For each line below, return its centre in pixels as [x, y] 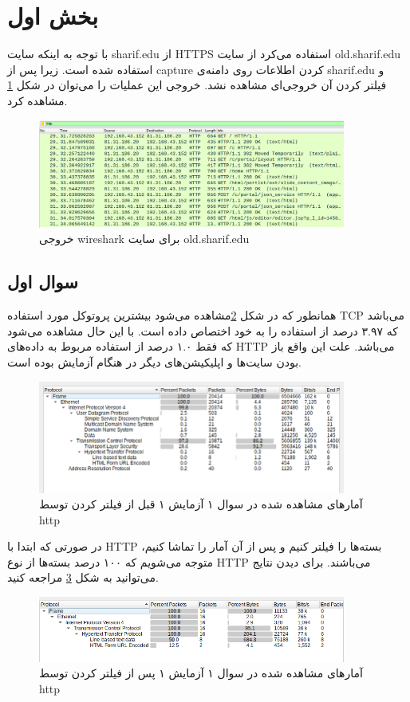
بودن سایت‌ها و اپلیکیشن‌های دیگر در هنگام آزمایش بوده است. [154, 361]
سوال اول [43, 282]
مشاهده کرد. [37, 100]
